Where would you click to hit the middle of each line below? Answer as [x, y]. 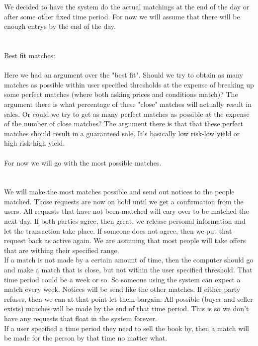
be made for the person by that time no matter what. [86, 338]
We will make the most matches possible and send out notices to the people [119, 192]
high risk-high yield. [35, 143]
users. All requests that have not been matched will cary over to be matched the [127, 211]
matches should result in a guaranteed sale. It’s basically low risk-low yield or [122, 133]
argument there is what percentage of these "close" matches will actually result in [128, 104]
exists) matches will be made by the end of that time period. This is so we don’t [127, 308]
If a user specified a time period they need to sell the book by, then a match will [127, 328]
